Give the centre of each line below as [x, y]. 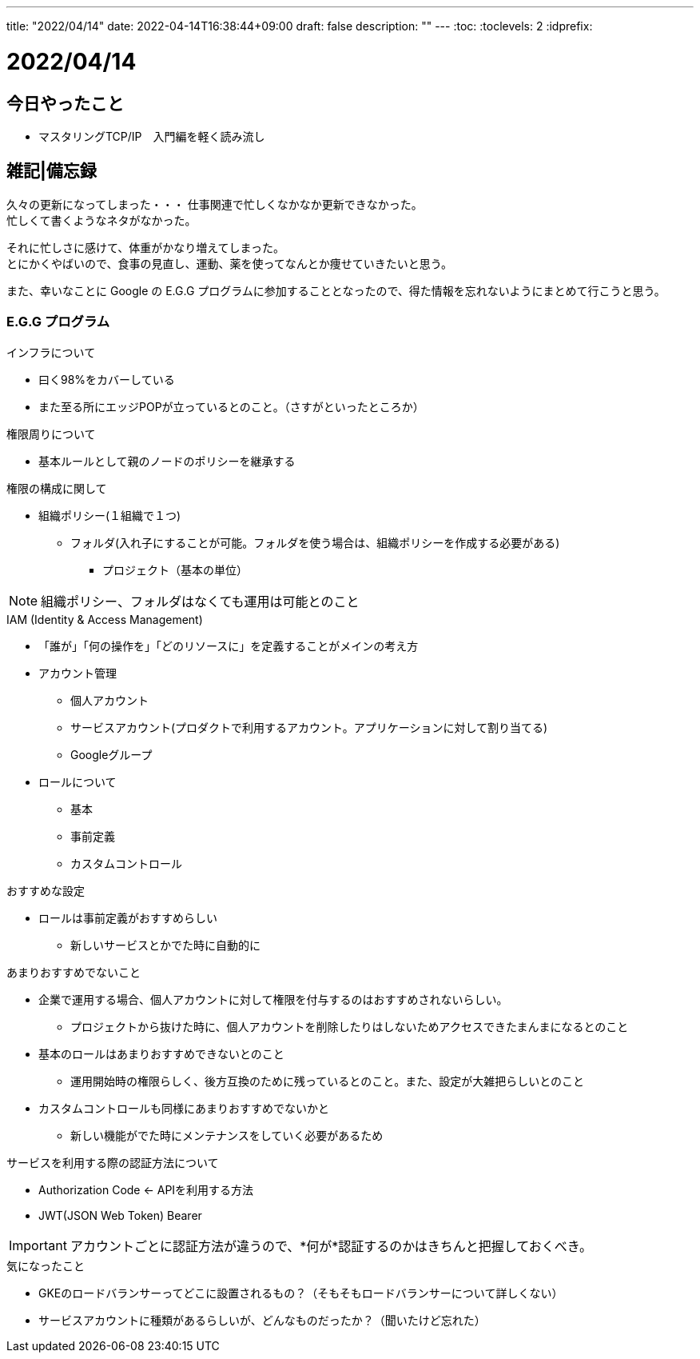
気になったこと [46, 1265]
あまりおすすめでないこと [74, 972]
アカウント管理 [78, 673]
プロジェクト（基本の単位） [175, 570]
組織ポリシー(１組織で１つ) [110, 515]
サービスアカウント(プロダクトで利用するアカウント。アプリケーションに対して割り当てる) [309, 727]
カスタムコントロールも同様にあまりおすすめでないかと [184, 1108]
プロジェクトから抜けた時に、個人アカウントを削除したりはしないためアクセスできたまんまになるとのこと [350, 1026]
